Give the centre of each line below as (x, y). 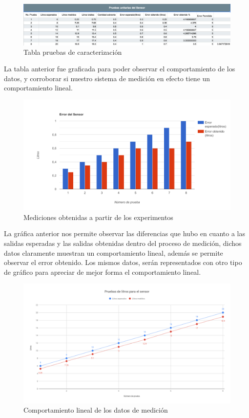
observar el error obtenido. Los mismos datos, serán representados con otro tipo (123, 262)
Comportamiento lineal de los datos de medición (96, 410)
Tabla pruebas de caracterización (73, 52)
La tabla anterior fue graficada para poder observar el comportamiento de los (120, 69)
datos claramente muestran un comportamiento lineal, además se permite (114, 253)
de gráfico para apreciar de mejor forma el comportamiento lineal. (103, 272)
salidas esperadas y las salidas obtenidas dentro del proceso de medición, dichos (123, 243)
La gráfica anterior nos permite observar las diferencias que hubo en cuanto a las (124, 233)
